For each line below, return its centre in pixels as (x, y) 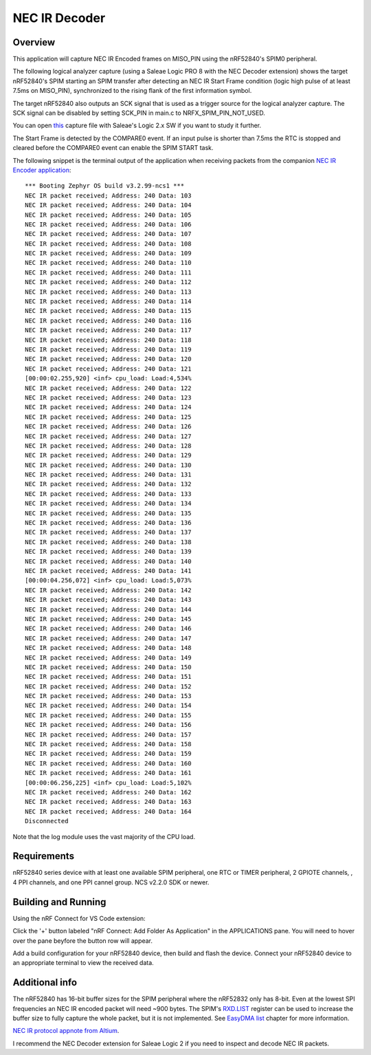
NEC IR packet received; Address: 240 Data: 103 (108, 195)
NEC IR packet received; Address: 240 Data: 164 (108, 811)
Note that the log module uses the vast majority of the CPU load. (104, 836)
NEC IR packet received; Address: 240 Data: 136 (108, 523)
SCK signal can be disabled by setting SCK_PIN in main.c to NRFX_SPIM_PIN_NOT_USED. (139, 113)
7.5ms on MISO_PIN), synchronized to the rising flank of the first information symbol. (132, 91)
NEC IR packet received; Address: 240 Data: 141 (108, 570)
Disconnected (47, 821)
